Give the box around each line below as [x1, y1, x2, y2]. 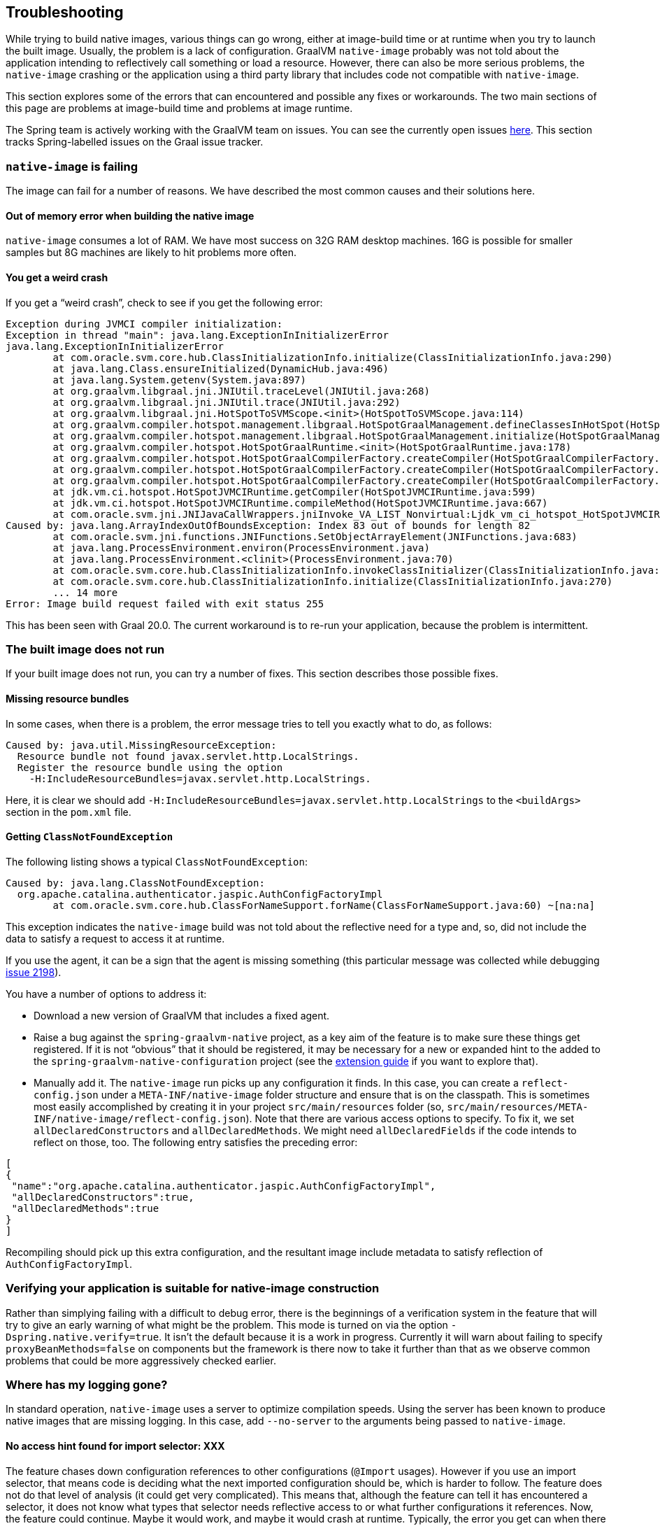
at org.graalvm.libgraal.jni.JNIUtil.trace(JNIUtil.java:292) [52, 396, 401, 408]
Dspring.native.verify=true [6, 1331, 159, 1343]
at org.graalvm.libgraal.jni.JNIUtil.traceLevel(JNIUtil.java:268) [52, 385, 430, 397]
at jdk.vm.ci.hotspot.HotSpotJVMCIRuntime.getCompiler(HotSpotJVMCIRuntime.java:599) [52, 486, 536, 497]
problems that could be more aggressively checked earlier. [6, 1354, 276, 1366]
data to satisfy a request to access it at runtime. [6, 932, 225, 945]
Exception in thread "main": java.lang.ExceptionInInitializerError [6, 329, 389, 341]
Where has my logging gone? [6, 1377, 168, 1392]
